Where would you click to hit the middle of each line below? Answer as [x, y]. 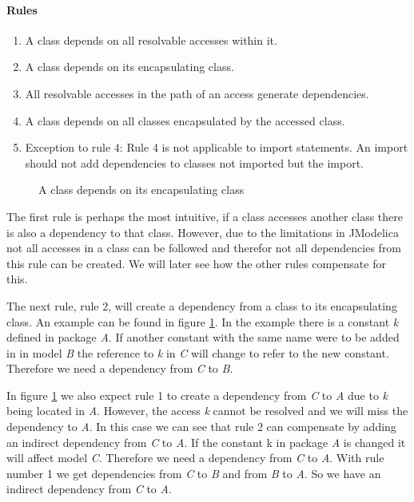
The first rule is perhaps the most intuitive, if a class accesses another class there [205, 216]
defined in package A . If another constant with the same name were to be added [203, 337]
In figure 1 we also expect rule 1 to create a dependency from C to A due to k [197, 395]
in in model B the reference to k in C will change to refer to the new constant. [198, 352]
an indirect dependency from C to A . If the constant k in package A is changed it [206, 442]
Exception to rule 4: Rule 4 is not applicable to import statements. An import [217, 147]
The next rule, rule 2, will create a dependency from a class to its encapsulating [202, 305]
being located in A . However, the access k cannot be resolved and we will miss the [207, 411]
